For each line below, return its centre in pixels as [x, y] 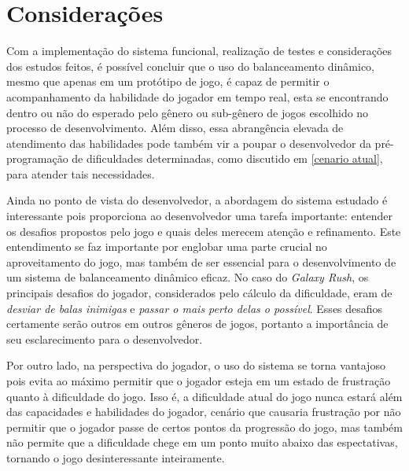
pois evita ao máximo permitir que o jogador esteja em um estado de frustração [199, 381]
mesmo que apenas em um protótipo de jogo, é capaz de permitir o [168, 81]
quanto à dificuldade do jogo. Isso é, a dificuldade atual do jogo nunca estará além [204, 396]
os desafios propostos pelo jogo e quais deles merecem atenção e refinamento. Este [204, 231]
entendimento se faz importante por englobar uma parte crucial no [167, 247]
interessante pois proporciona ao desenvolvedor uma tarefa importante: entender [199, 216]
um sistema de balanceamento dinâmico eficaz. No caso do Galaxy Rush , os [188, 277]
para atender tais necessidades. [81, 173]
